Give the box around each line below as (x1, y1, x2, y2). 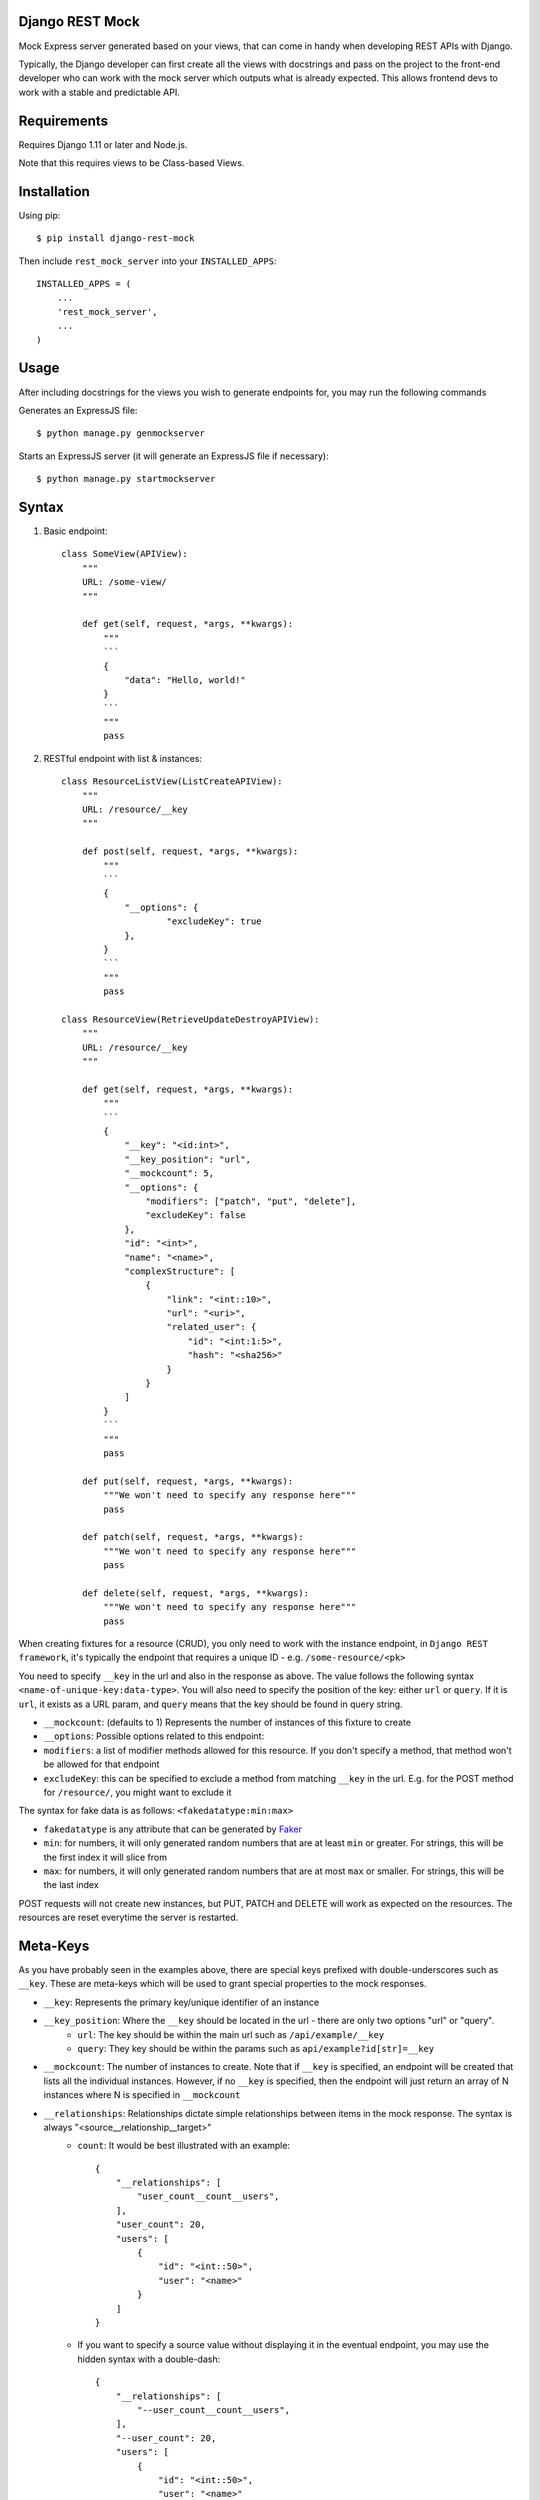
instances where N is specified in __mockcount (43, 2089, 241, 2101)
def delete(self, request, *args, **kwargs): (81, 1587, 310, 1599)
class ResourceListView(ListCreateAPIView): (61, 776, 284, 787)
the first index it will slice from (43, 1851, 167, 1863)
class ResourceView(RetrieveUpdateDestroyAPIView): (61, 1013, 320, 1025)
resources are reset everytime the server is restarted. (18, 1911, 239, 1924)
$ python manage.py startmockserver (36, 473, 216, 485)
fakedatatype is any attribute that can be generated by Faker (43, 1823, 302, 1835)
